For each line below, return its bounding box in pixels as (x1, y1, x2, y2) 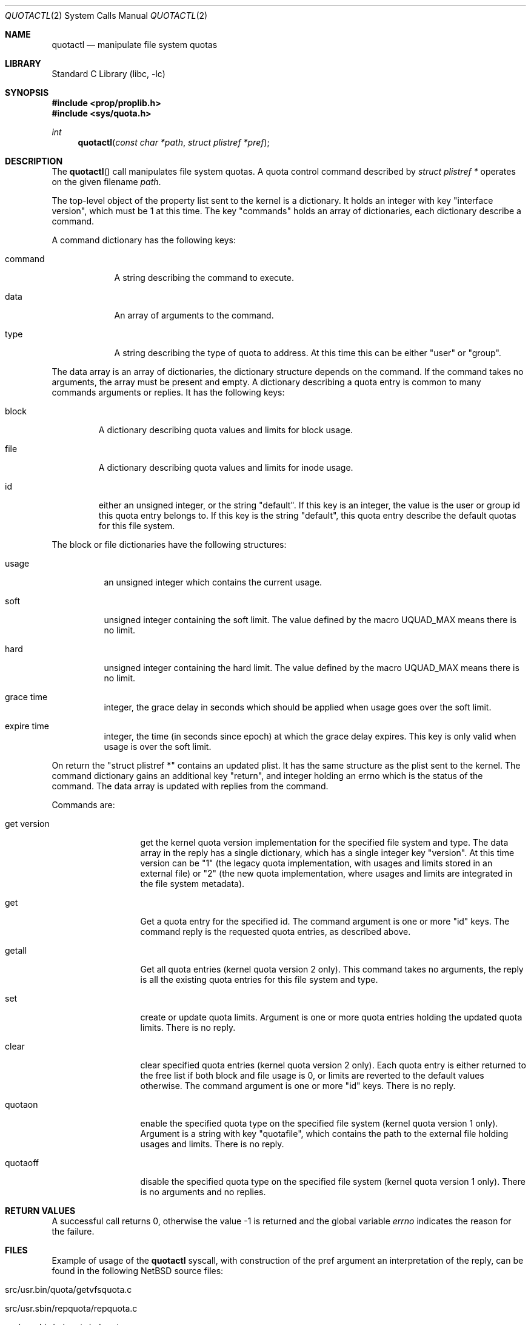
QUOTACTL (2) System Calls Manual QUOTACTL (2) (5, 10, 208, 21)
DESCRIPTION (5, 156, 63, 166)
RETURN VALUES (5, 1205, 76, 1216)
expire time (5, 721, 49, 731)
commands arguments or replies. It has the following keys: (52, 387, 285, 397)
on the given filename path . (52, 177, 161, 187)
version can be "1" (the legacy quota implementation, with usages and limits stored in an (140, 858, 493, 868)
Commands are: (52, 800, 115, 810)
